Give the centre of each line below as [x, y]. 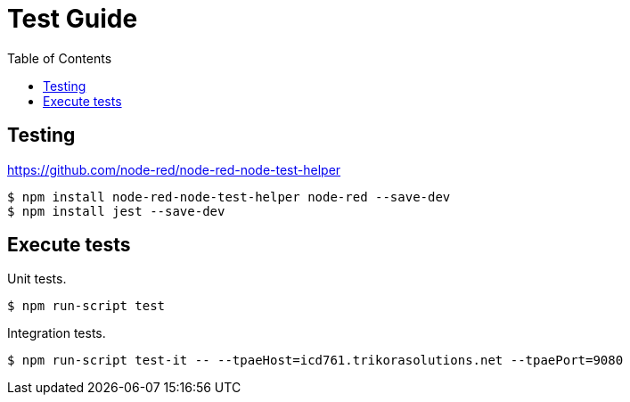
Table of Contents [60, 58]
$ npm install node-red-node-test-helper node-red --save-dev [229, 197]
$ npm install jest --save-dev [116, 211]
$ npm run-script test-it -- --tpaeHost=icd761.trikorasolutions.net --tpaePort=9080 [315, 361]
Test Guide [73, 19]
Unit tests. [37, 279]
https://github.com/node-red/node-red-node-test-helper [174, 169]
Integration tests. [57, 333]
